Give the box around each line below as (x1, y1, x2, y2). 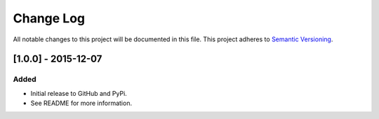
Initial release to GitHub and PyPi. (30, 89, 128, 97)
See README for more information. (30, 99, 133, 108)
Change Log (13, 10, 86, 26)
